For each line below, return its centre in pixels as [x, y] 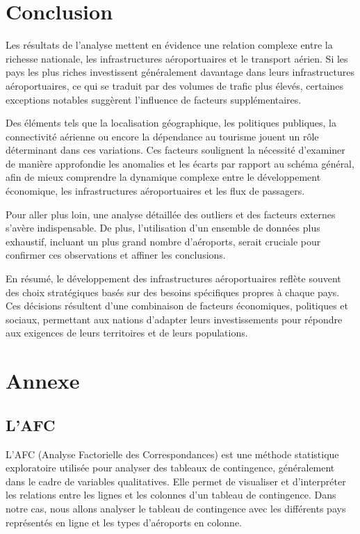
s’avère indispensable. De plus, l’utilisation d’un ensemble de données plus [163, 228]
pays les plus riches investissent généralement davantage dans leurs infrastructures [180, 72]
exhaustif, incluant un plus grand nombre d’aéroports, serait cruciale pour [163, 241]
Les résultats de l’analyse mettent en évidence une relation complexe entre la [169, 45]
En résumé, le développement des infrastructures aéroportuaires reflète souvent [173, 278]
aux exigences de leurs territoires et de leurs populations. [127, 333]
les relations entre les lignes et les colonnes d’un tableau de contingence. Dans [171, 495]
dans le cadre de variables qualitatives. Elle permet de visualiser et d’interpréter [176, 481]
